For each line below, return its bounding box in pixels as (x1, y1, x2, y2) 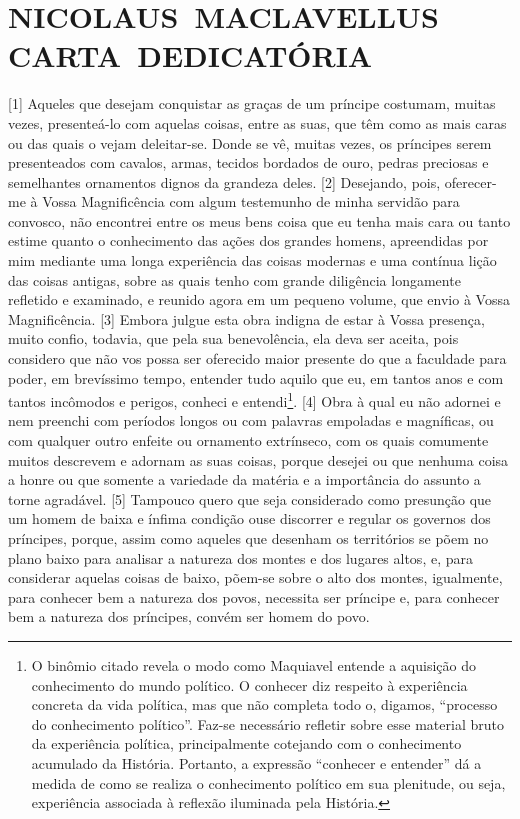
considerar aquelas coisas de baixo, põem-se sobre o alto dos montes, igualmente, (8, 567, 503, 588)
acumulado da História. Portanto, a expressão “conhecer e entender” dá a (31, 752, 482, 773)
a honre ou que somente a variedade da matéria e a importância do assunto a (8, 469, 481, 490)
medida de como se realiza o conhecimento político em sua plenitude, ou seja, (31, 772, 506, 793)
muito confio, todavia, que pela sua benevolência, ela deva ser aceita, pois (8, 328, 459, 349)
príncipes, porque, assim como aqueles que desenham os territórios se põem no (8, 528, 489, 549)
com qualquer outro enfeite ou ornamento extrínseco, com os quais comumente (8, 430, 489, 451)
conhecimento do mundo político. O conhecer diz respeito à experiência (31, 674, 468, 695)
